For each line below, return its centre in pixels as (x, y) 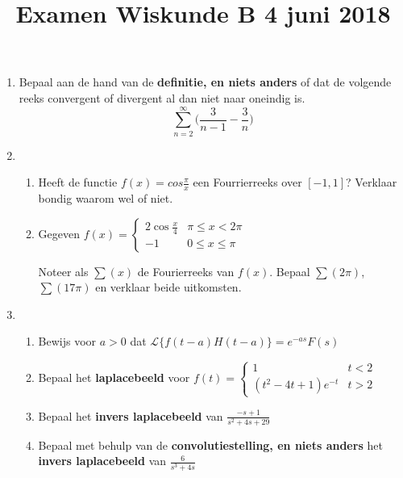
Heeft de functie (78, 182)
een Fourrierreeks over (247, 182)
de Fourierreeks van (186, 271)
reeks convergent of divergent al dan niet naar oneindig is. (162, 97)
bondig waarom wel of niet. (106, 198)
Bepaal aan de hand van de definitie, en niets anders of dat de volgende (205, 82)
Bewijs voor (67, 341)
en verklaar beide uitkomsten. (168, 287)
